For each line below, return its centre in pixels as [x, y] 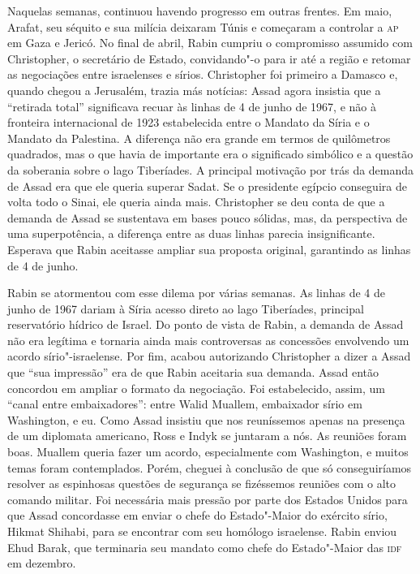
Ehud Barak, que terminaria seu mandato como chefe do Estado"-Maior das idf [205, 547]
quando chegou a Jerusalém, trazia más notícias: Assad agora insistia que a [194, 90]
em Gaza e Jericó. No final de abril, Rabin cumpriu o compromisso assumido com [210, 43]
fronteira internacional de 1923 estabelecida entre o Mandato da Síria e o [189, 122]
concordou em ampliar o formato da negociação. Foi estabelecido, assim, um [197, 388]
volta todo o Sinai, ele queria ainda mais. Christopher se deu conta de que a [196, 202]
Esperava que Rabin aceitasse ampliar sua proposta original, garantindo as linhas [209, 249]
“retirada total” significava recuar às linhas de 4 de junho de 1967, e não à [192, 106]
